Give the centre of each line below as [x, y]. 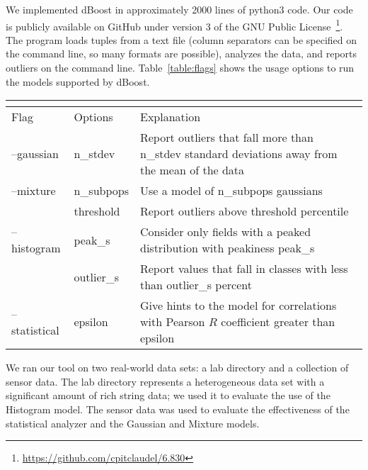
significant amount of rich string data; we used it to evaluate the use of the [168, 395]
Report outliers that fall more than [226, 138]
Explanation [170, 117]
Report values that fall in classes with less [244, 269]
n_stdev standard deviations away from [238, 154]
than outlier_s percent [196, 285]
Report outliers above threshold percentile [244, 211]
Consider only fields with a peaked [225, 232]
